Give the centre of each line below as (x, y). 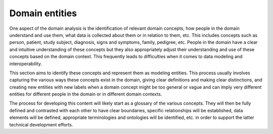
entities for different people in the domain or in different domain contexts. (86, 94)
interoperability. (26, 64)
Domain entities (43, 13)
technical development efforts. (41, 124)
